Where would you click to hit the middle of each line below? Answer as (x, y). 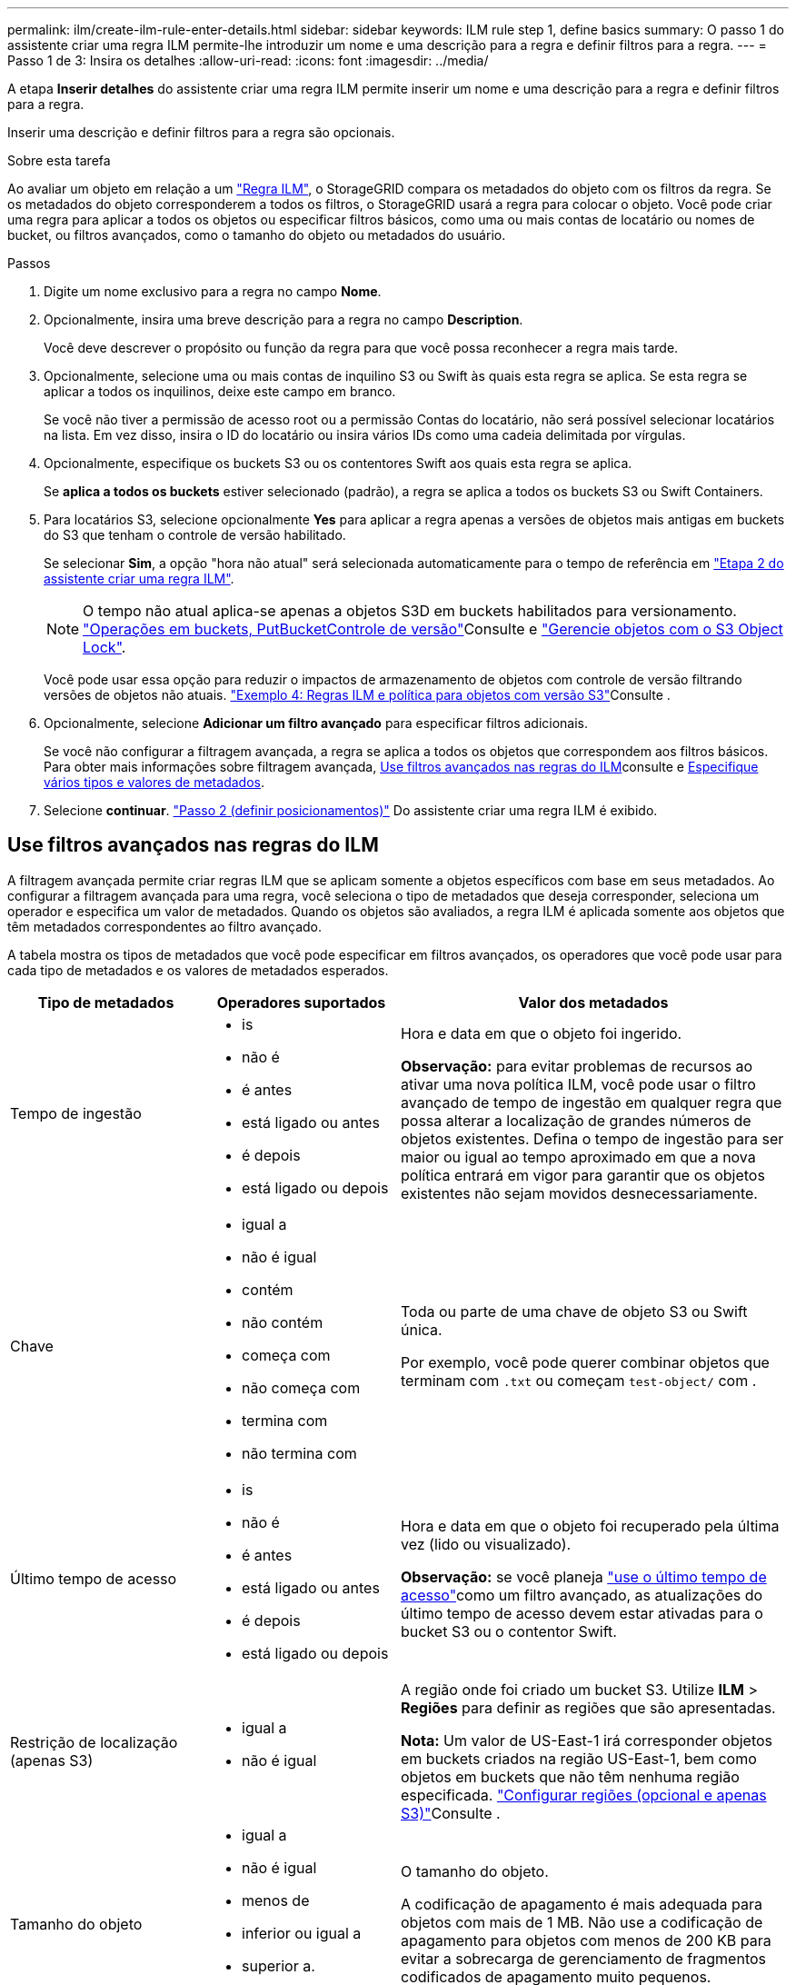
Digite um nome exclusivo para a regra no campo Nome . (213, 291)
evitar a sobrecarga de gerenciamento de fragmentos (583, 1958)
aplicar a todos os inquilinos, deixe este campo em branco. (220, 391)
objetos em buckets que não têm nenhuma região (570, 1776)
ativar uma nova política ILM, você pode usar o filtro (578, 1084)
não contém (283, 1322)
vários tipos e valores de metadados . (154, 782)
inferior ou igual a (302, 1933)
